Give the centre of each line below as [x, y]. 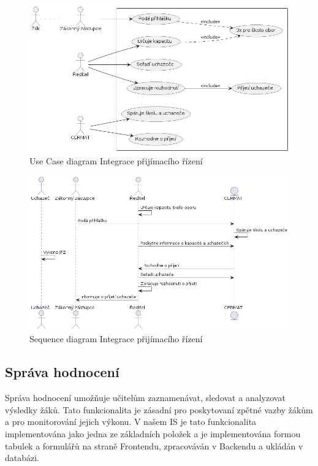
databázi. [22, 458]
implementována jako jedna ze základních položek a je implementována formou [153, 433]
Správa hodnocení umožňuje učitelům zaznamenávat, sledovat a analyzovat [145, 398]
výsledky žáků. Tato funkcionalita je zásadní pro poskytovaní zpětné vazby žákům [159, 409]
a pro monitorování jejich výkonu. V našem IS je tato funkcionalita [131, 422]
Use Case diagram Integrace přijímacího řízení [116, 160]
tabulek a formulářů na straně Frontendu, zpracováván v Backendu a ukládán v [154, 445]
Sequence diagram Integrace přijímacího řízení [116, 339]
